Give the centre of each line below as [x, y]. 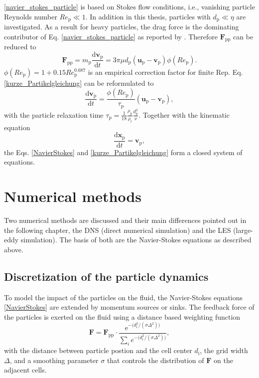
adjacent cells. [25, 370]
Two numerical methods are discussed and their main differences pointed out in [125, 220]
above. [14, 249]
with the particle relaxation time [54, 114]
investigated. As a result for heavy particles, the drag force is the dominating [122, 27]
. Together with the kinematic [184, 114]
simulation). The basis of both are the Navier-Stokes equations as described [136, 240]
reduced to [20, 47]
